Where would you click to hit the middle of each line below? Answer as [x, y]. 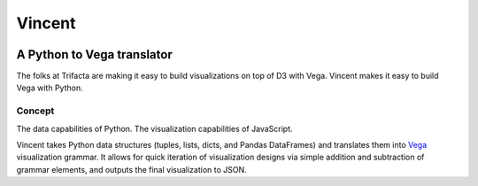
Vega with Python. [50, 88]
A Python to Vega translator [94, 54]
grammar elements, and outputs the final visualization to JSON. [131, 169]
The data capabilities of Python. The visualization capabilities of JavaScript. [154, 128]
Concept [35, 111]
